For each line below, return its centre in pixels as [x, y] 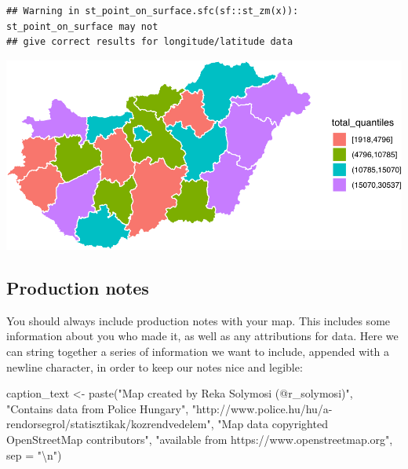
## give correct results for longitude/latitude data [150, 42]
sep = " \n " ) [34, 454]
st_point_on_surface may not [82, 26]
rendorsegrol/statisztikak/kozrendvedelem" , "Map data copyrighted [167, 424]
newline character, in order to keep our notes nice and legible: [155, 366]
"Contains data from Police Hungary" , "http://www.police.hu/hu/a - [169, 408]
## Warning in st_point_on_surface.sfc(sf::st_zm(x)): [153, 11]
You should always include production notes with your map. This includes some [199, 320]
